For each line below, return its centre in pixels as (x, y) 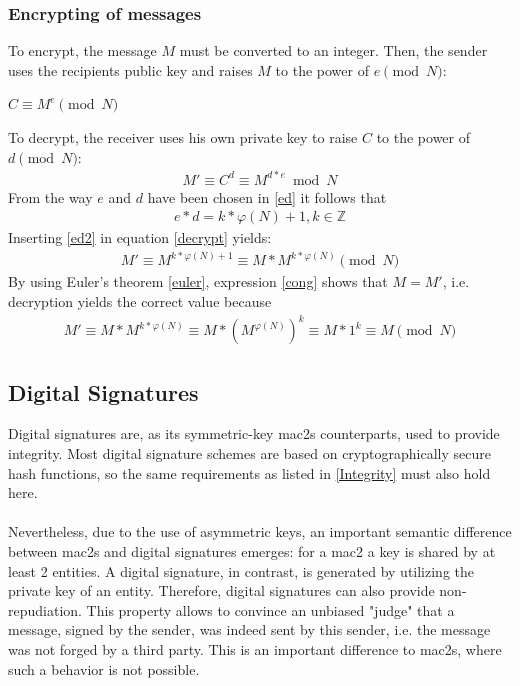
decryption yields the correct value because (140, 301)
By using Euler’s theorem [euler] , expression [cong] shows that (198, 281)
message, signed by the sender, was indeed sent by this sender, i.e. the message (249, 629)
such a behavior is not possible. (104, 668)
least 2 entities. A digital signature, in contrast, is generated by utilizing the (241, 570)
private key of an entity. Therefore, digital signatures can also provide (221, 590)
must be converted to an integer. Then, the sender (333, 50)
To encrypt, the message (82, 50)
